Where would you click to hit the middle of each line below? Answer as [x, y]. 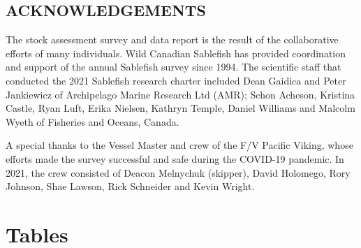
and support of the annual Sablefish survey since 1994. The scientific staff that [174, 67]
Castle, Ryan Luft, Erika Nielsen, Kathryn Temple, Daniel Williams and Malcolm [180, 108]
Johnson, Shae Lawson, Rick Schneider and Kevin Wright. [130, 186]
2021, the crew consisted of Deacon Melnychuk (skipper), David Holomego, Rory [178, 172]
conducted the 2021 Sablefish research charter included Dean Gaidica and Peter [176, 80]
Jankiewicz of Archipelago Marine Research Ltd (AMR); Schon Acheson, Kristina [180, 94]
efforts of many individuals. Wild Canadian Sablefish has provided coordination [176, 53]
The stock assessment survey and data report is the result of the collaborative [172, 39]
